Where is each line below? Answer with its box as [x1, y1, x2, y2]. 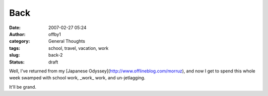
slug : [9, 52, 20, 58]
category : [9, 38, 30, 44]
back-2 [48, 52, 63, 58]
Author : [9, 31, 26, 37]
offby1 [48, 31, 62, 37]
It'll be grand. [9, 84, 37, 90]
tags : [9, 45, 20, 51]
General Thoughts [48, 38, 85, 44]
